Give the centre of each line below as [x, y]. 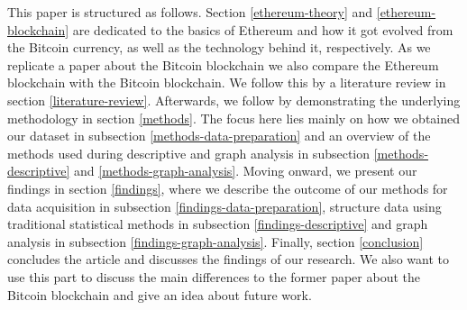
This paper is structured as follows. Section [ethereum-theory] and [190, 12]
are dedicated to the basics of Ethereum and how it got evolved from [263, 29]
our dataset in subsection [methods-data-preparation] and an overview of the [219, 136]
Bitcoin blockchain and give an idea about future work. [160, 294]
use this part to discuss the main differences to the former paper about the [214, 276]
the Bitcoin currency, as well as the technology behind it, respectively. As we [219, 47]
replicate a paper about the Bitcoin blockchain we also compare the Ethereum [223, 64]
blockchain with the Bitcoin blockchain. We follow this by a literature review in [227, 82]
